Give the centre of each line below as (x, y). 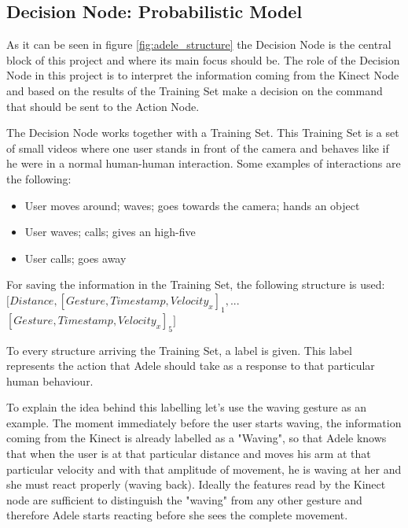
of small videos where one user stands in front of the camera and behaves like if (198, 148)
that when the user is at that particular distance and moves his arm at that (189, 454)
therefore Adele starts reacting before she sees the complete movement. (177, 515)
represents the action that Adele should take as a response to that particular (191, 366)
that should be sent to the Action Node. (103, 106)
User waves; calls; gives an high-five (110, 232)
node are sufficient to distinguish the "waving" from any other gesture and (184, 499)
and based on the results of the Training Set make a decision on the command (195, 90)
